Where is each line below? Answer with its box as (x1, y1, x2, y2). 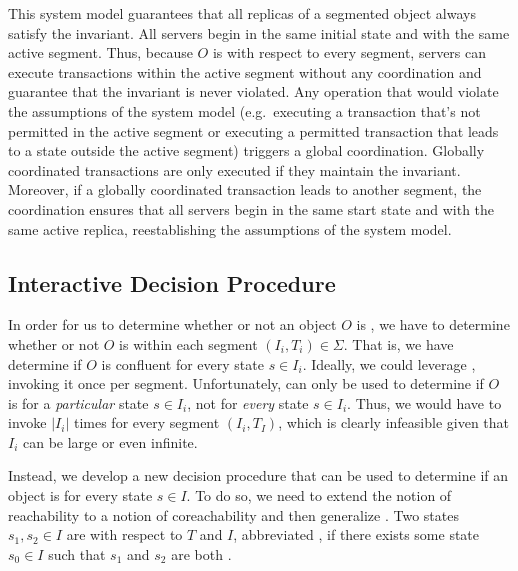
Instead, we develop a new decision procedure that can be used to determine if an (8, 465, 509, 486)
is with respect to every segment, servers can (212, 42, 487, 63)
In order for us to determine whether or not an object (8, 314, 337, 335)
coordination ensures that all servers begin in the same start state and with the (8, 198, 495, 219)
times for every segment (73, 412, 220, 433)
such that (48, 543, 106, 564)
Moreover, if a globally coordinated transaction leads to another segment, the (8, 179, 482, 200)
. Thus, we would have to (347, 392, 502, 413)
